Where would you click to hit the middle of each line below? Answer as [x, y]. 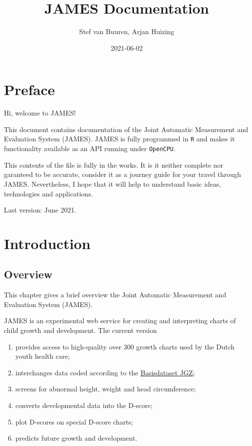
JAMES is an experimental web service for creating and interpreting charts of [120, 320]
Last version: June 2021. [40, 210]
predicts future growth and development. [76, 438]
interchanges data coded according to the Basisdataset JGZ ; [105, 372]
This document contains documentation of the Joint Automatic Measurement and [126, 129]
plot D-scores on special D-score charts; [74, 421]
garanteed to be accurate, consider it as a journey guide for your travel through [123, 174]
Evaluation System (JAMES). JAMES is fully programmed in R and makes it [119, 139]
